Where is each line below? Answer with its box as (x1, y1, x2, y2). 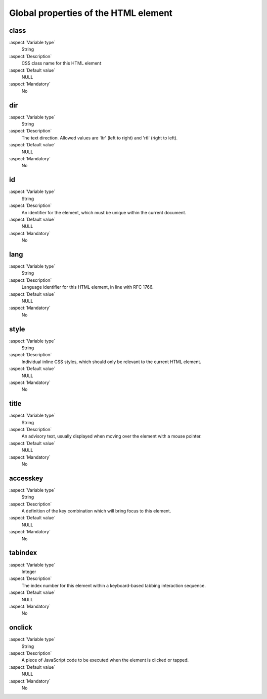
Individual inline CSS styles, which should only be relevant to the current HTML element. (21, 359, 201, 365)
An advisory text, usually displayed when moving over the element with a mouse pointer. (21, 433, 202, 439)
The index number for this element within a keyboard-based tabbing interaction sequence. (21, 582, 206, 588)
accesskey (9, 474, 44, 482)
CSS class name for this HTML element (21, 60, 101, 66)
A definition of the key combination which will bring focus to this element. (21, 508, 172, 514)
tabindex (9, 549, 37, 557)
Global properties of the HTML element (9, 7, 173, 18)
